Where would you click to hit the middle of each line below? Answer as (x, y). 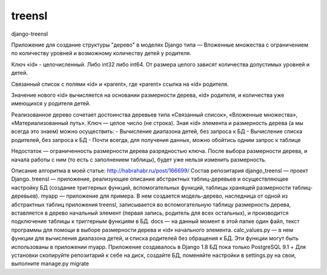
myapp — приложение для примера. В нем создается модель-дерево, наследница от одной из (164, 196)
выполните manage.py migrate (50, 264)
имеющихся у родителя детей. (51, 103)
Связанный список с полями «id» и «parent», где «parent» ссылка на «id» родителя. (120, 84)
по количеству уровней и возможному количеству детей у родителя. (101, 53)
